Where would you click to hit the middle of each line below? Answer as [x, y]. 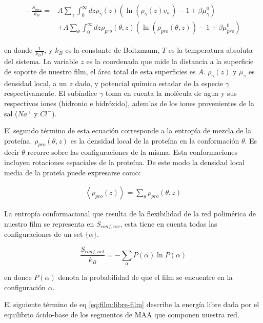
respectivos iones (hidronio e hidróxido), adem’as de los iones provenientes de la [129, 103]
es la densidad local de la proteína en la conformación [155, 140]
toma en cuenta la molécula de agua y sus [171, 93]
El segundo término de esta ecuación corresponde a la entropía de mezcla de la [128, 130]
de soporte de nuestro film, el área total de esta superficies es [100, 71]
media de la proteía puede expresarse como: [73, 172]
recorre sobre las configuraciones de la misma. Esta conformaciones [133, 152]
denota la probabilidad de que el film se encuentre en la [145, 277]
